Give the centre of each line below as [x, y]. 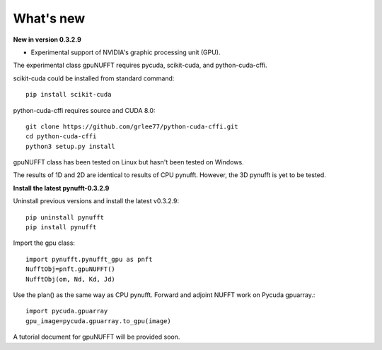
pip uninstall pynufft [65, 217]
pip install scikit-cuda [69, 95]
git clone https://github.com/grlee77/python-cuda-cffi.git [132, 126]
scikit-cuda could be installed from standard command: [94, 78]
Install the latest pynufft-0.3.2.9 [61, 188]
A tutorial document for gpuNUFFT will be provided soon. [97, 337]
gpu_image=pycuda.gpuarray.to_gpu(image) [98, 321]
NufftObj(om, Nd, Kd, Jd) [71, 279]
